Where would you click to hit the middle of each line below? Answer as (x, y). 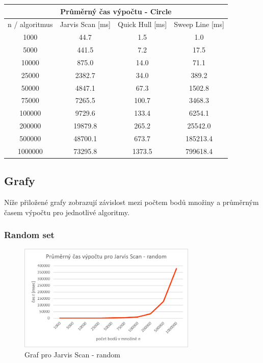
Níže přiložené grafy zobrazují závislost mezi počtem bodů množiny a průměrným (131, 202)
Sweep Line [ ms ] (199, 24)
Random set (29, 235)
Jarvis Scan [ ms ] (85, 24)
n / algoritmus (30, 24)
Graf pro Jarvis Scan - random (72, 354)
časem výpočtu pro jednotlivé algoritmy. (67, 212)
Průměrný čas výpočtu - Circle (116, 11)
